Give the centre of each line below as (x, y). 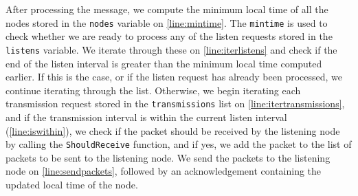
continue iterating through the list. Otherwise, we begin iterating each (153, 90)
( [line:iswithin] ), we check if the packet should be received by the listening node (173, 130)
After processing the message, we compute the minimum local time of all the (167, 9)
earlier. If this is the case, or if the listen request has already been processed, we (174, 77)
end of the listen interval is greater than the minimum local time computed (164, 63)
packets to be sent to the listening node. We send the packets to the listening (168, 157)
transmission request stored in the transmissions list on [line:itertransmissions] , (175, 104)
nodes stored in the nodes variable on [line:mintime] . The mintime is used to (167, 22)
